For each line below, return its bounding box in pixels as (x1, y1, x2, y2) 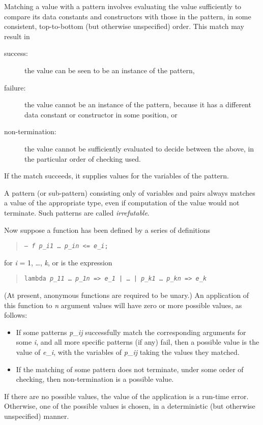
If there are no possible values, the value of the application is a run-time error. (4, 390, 249, 401)
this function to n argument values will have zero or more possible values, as (4, 299, 242, 310)
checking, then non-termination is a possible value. (16, 374, 174, 384)
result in (4, 31, 30, 41)
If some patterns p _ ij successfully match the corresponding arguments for (16, 326, 246, 337)
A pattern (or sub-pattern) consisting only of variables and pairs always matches (4, 187, 255, 198)
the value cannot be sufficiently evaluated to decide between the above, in (24, 143, 254, 154)
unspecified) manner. (4, 410, 69, 421)
